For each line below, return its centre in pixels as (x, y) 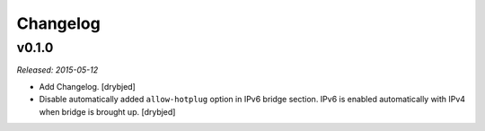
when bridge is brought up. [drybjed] (107, 111)
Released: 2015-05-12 (57, 70)
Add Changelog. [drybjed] (88, 86)
